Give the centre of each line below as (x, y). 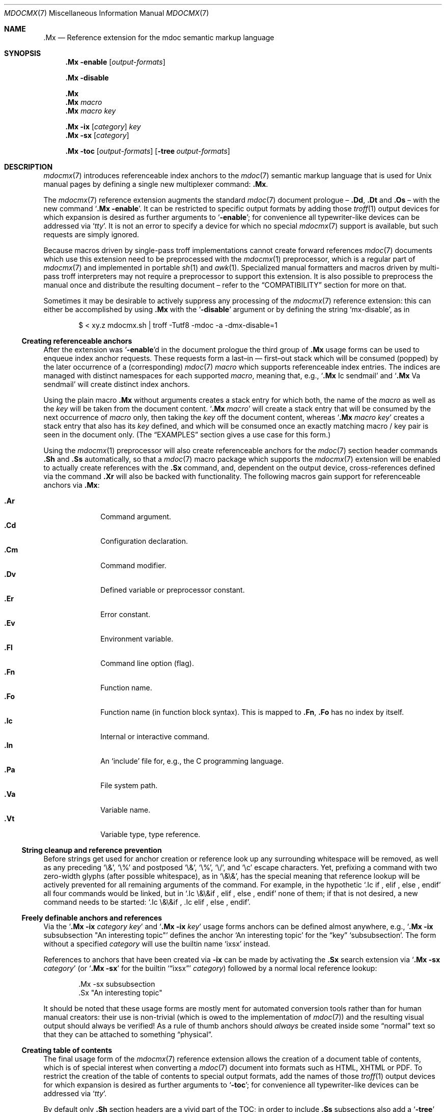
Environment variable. (137, 639)
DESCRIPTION (29, 167)
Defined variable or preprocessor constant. (173, 590)
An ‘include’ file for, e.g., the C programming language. (192, 761)
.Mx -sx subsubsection (117, 984)
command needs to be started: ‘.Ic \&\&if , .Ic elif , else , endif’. (147, 902)
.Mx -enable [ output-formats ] (115, 62)
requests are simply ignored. (91, 234)
